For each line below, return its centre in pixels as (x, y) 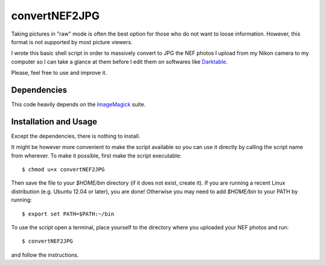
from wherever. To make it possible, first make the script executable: (96, 155)
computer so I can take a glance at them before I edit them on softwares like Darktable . (119, 62)
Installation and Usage (54, 122)
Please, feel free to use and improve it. (59, 73)
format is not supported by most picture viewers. (72, 42)
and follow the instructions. (45, 255)
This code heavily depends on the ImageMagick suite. (78, 104)
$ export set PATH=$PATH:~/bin (68, 214)
